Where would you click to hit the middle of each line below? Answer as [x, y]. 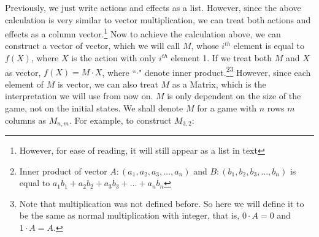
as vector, [23, 72]
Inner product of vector [63, 171]
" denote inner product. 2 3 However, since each [225, 71]
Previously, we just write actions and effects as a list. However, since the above [153, 7]
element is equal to [269, 46]
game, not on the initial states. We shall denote [94, 108]
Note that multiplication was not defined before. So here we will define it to [162, 203]
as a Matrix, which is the [219, 84]
